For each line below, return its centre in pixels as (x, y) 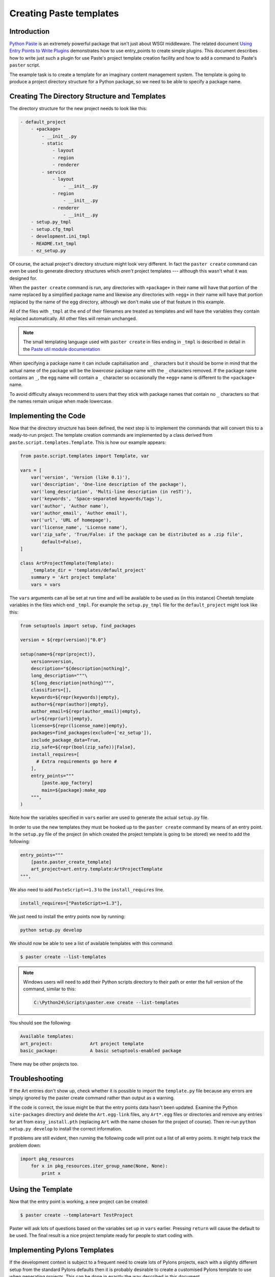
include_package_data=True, (66, 740)
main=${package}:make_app (74, 790)
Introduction (30, 31)
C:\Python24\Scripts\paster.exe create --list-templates (106, 1003)
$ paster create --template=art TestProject (77, 1215)
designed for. (23, 278)
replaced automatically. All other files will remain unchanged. (73, 318)
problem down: (25, 1145)
